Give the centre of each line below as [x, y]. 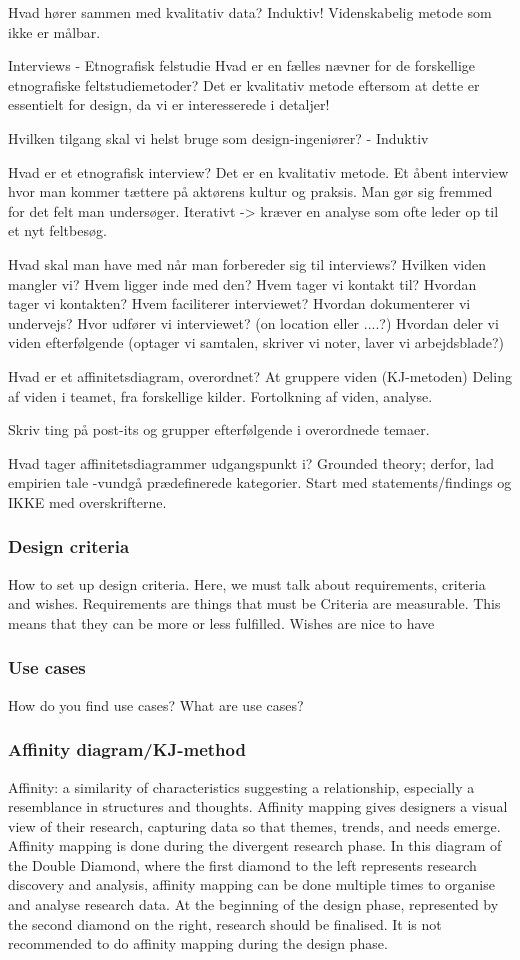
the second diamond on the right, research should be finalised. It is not [225, 923]
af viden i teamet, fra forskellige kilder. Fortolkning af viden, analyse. [220, 395]
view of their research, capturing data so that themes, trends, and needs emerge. [254, 825]
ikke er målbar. [54, 31]
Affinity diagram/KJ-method [127, 749]
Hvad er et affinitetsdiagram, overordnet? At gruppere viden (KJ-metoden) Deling [260, 375]
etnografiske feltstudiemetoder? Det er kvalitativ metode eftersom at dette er [244, 84]
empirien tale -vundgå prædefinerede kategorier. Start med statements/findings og [260, 482]
